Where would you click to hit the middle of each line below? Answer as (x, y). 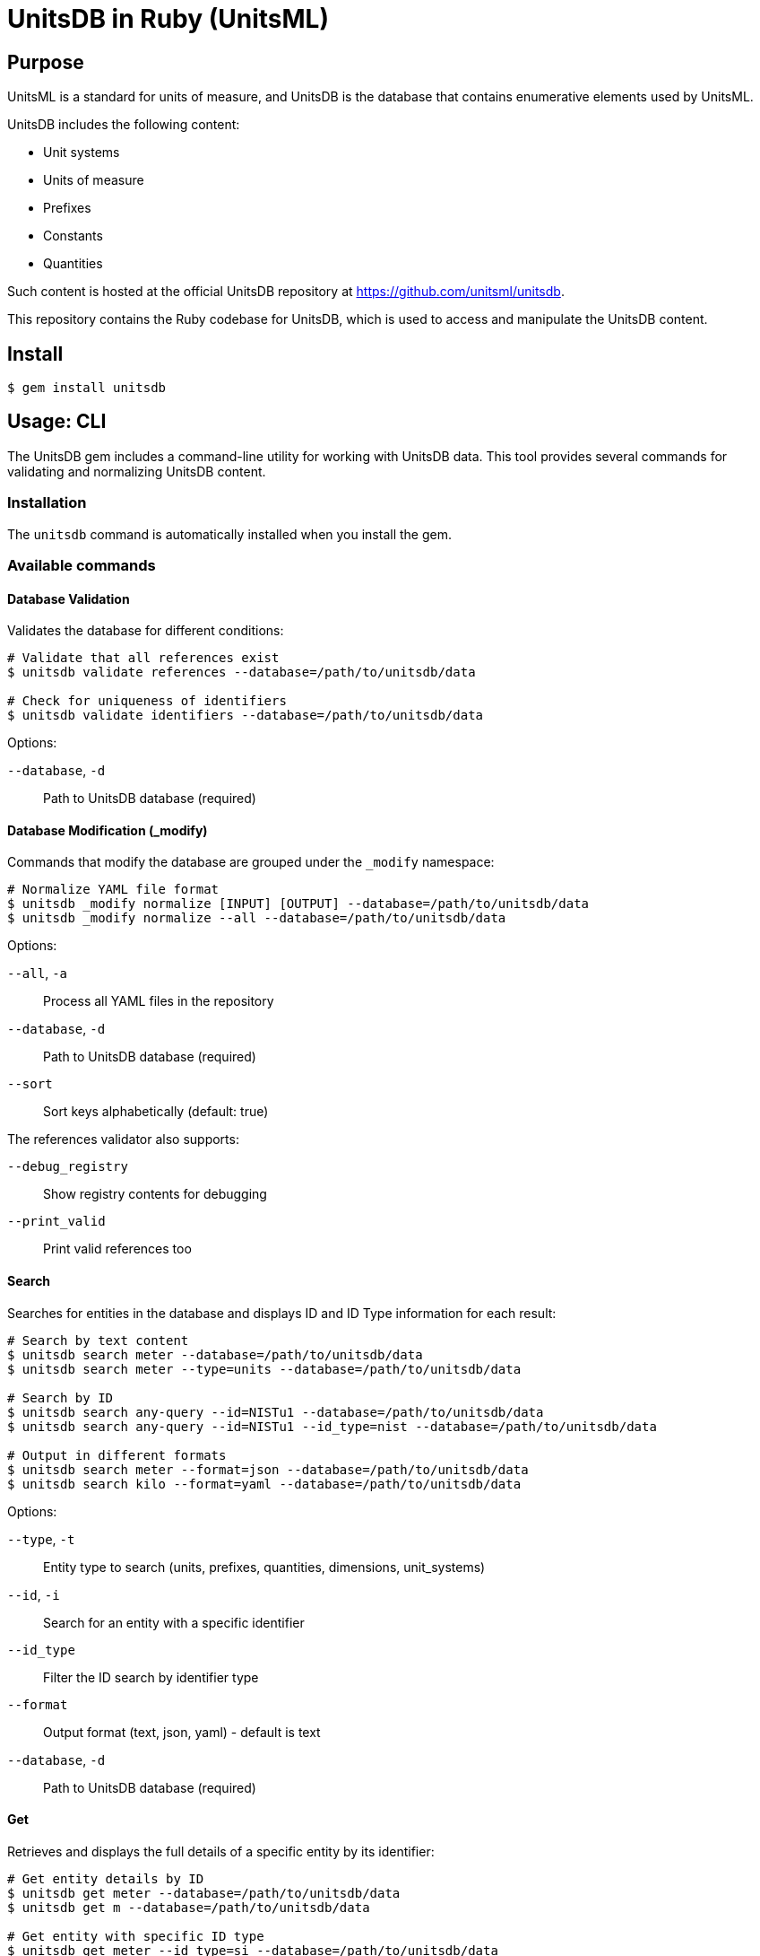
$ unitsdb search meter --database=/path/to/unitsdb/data (215, 1354)
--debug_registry (68, 1167)
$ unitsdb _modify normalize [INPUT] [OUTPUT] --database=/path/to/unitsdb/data (298, 904)
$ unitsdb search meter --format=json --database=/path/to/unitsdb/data (268, 1469)
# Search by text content (98, 1340)
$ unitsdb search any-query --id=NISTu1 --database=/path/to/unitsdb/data (276, 1412)
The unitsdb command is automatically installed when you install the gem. (229, 534)
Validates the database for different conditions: (146, 631)
